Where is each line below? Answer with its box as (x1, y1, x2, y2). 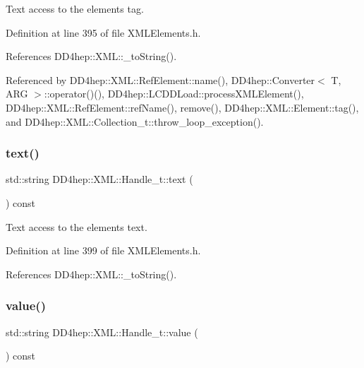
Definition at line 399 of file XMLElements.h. (6, 243, 201, 258)
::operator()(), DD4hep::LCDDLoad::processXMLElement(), (44, 86, 304, 101)
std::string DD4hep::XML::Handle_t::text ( (6, 172, 193, 186)
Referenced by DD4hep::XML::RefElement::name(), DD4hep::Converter (6, 72, 315, 87)
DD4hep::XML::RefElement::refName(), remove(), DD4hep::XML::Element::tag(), (6, 100, 359, 114)
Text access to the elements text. (6, 219, 147, 234)
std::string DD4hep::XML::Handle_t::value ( (6, 324, 198, 339)
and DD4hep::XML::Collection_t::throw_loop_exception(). (6, 114, 264, 129)
